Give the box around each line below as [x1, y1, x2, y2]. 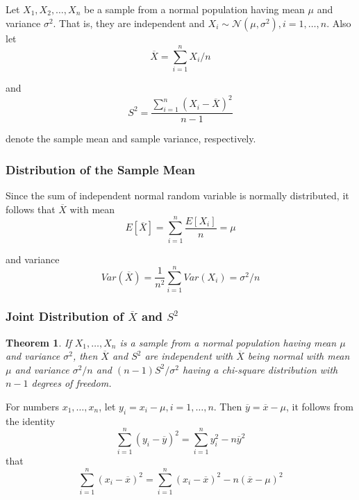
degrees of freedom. [31, 376, 112, 390]
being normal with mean [247, 349, 350, 363]
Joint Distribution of [6, 308, 124, 325]
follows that [6, 201, 56, 216]
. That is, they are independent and [53, 15, 205, 30]
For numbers [6, 399, 59, 413]
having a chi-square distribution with [182, 362, 338, 376]
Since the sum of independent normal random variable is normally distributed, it [6, 188, 349, 203]
